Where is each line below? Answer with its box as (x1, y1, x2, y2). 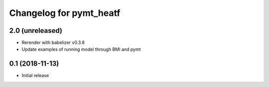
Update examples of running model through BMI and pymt (21, 46, 141, 52)
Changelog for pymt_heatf (9, 7, 121, 18)
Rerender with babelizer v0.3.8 (21, 40, 85, 46)
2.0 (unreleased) (9, 26, 62, 35)
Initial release (21, 73, 49, 79)
